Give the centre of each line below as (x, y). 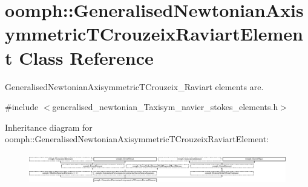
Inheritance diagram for (49, 127)
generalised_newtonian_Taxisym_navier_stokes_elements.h (165, 107)
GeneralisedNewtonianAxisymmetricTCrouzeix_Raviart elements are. (134, 86)
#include (22, 107)
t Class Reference (79, 57)
